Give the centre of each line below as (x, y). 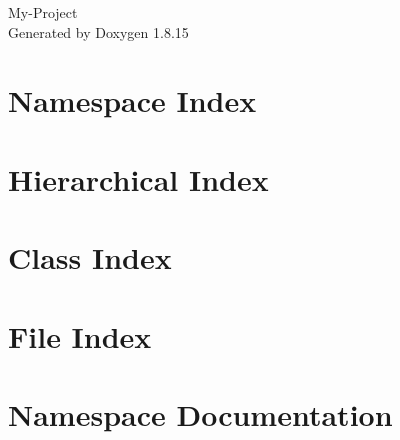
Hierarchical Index (138, 178)
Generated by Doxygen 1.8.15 (98, 31)
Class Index (90, 257)
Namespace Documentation (200, 413)
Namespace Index (132, 100)
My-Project (43, 12)
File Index (80, 335)
